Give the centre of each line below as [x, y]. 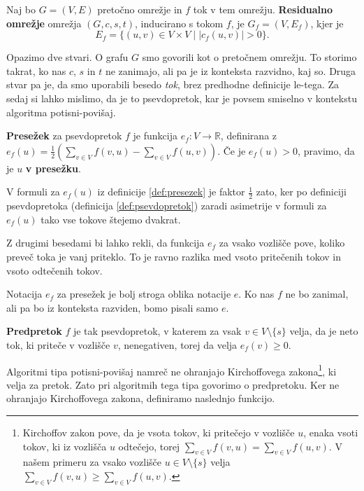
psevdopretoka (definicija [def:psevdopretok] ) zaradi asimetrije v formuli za [167, 206]
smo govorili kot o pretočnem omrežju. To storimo [249, 57]
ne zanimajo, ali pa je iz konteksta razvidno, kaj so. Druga [231, 70]
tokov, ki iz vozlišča [65, 446]
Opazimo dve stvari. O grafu [67, 57]
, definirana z [249, 136]
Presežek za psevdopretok [64, 136]
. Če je [232, 150]
